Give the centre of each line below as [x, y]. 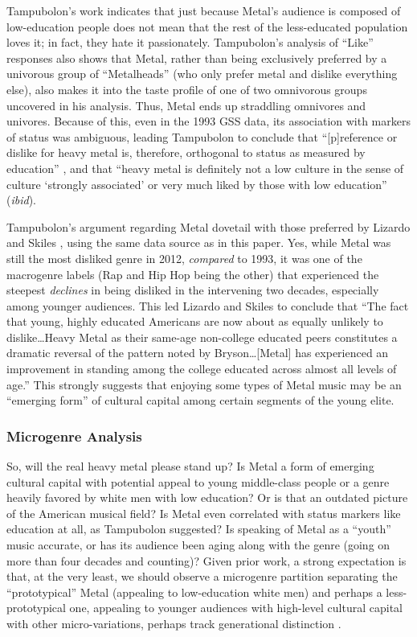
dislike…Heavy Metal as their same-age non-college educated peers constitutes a [202, 337]
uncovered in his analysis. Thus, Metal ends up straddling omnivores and [186, 105]
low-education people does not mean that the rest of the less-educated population [207, 26]
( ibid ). [21, 200]
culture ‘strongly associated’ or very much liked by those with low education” [197, 184]
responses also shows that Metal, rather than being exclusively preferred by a [197, 58]
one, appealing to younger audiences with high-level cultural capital [236, 608]
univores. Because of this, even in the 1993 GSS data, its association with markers [208, 121]
